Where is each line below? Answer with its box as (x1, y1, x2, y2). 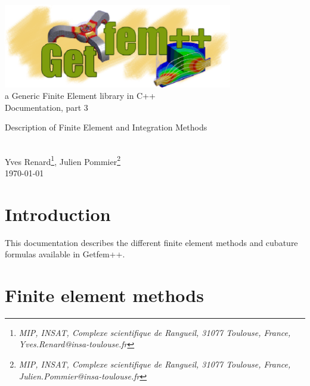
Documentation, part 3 (5, 101, 88, 113)
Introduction (5, 201, 111, 226)
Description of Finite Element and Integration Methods (5, 121, 207, 133)
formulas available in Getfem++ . (5, 248, 125, 260)
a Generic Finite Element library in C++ (5, 89, 156, 102)
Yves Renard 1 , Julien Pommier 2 (5, 153, 121, 167)
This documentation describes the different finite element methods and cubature (5, 236, 298, 248)
